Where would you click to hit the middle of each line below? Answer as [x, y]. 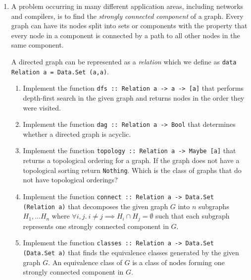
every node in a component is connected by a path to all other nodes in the [125, 35]
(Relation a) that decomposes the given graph [96, 206]
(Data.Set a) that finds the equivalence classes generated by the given [131, 252]
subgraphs [214, 206]
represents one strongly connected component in [96, 226]
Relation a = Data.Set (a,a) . [60, 71]
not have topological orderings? [70, 180]
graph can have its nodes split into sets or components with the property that [129, 26]
